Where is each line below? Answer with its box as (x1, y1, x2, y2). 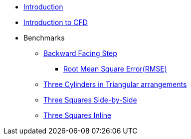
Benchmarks (23, 33, 65, 42)
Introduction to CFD (23, 18, 88, 26)
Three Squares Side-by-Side (43, 95, 137, 104)
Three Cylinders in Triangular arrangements (43, 80, 187, 88)
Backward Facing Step (43, 49, 117, 57)
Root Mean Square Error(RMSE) (63, 64, 167, 73)
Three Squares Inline (43, 111, 112, 119)
